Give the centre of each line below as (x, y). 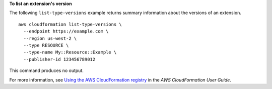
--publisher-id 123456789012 (59, 59)
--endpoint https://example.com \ (66, 31)
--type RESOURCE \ (46, 45)
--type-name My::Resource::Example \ (70, 52)
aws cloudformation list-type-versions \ (70, 24)
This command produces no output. (47, 70)
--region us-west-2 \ (50, 38)
